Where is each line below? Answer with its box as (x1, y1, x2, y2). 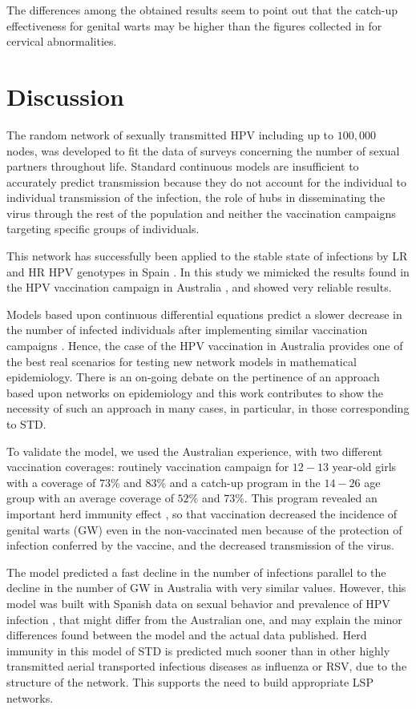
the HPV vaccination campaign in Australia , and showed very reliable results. (6, 279, 392, 296)
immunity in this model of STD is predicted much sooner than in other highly (6, 642, 390, 659)
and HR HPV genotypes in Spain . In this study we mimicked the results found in (6, 263, 410, 280)
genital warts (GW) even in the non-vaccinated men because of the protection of (6, 521, 402, 538)
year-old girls (332, 458, 397, 475)
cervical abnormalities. (6, 33, 117, 50)
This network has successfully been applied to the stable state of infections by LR (6, 248, 408, 264)
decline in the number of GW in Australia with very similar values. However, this (6, 579, 406, 596)
